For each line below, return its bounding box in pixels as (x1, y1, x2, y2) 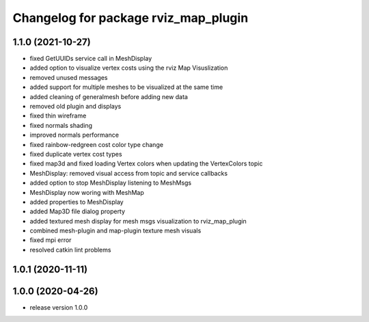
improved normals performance (29, 131, 120, 139)
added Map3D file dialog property (29, 207, 126, 215)
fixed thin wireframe (29, 111, 87, 120)
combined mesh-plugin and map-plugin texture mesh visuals (29, 226, 202, 235)
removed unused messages (29, 73, 108, 81)
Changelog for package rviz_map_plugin (12, 10, 249, 25)
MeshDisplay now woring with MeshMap (29, 188, 144, 196)
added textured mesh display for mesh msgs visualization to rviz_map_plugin (29, 217, 247, 225)
